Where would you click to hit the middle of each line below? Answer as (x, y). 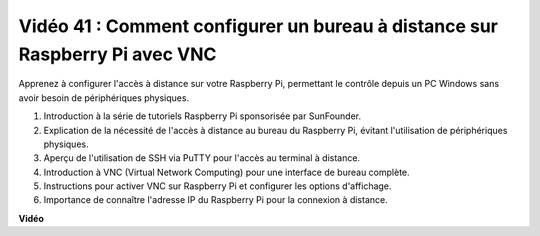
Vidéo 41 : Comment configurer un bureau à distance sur (258, 26)
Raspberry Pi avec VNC (117, 54)
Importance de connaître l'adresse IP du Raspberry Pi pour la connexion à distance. (216, 200)
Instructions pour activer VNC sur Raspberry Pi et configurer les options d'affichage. (217, 186)
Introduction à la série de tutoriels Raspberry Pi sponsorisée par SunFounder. (202, 116)
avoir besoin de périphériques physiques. (104, 97)
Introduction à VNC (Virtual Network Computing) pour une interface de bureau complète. (226, 172)
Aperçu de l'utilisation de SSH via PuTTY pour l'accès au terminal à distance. (201, 158)
